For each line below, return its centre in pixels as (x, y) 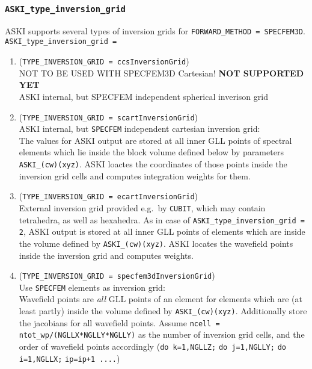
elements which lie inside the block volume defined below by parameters (151, 152)
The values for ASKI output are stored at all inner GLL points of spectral (155, 140)
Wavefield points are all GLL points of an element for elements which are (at (161, 299)
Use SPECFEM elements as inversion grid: (92, 287)
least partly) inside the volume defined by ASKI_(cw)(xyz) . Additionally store (163, 311)
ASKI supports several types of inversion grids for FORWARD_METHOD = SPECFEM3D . (155, 30)
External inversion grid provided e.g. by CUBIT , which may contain (142, 207)
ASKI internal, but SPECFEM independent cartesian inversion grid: (139, 129)
